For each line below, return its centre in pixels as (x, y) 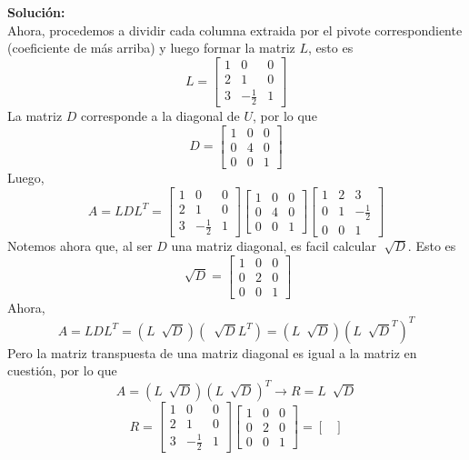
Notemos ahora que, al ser (80, 245)
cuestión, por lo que (62, 370)
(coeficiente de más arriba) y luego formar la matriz (151, 48)
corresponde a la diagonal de (160, 116)
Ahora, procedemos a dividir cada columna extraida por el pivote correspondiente (235, 30)
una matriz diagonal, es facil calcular (274, 245)
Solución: (36, 12)
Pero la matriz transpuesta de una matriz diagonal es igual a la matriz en (212, 352)
